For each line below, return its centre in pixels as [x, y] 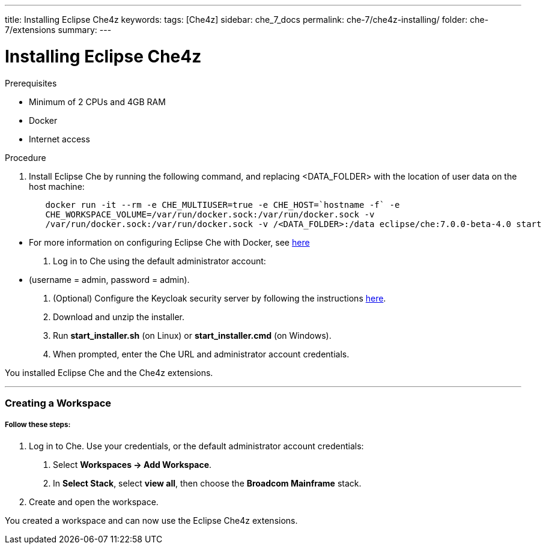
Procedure [26, 157]
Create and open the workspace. [94, 502]
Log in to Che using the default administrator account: [159, 261]
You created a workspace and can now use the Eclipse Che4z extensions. [151, 520]
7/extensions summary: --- [58, 30]
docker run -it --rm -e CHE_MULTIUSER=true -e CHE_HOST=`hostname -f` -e [223, 205]
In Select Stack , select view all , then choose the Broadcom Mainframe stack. [207, 483]
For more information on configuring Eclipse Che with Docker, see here [169, 242]
